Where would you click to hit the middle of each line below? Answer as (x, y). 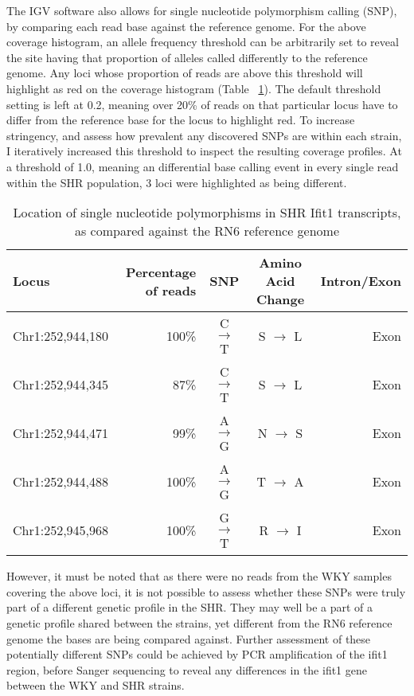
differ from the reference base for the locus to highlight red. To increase (181, 120)
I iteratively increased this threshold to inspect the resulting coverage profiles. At (204, 151)
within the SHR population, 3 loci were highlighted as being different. (177, 182)
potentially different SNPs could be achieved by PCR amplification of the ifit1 (197, 654)
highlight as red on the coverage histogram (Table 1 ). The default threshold (194, 88)
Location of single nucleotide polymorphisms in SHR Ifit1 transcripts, (207, 213)
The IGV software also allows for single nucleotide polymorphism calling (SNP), (202, 10)
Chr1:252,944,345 (61, 385)
